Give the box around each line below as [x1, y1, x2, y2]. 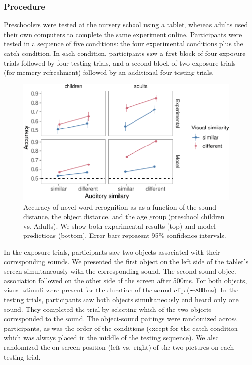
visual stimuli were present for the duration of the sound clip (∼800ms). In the [4, 285, 239, 295]
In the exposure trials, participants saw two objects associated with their [4, 246, 220, 256]
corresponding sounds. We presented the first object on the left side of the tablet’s [4, 256, 249, 266]
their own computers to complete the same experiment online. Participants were [4, 29, 242, 39]
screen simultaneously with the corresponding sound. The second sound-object [4, 266, 237, 276]
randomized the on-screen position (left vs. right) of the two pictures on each [4, 342, 234, 352]
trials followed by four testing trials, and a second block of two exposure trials [4, 57, 236, 68]
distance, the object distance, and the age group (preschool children [23, 211, 225, 221]
